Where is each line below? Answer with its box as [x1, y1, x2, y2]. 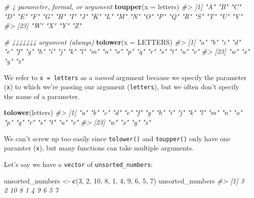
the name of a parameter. [4, 91, 80, 101]
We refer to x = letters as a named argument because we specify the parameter [4, 72, 247, 82]
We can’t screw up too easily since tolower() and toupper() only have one [4, 133, 231, 143]
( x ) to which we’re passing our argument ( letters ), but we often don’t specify [4, 82, 239, 92]
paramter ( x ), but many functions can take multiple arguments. [4, 143, 194, 153]
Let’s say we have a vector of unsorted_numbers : [4, 159, 153, 169]
